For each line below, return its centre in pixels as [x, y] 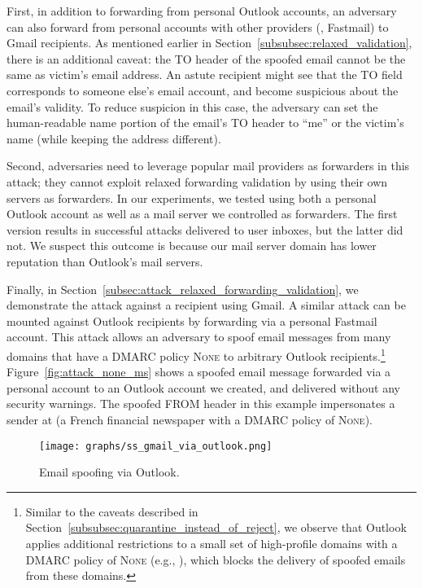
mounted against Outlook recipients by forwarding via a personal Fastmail [192, 320]
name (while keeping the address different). [114, 138]
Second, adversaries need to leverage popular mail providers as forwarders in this [208, 166]
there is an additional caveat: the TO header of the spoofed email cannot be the [206, 58]
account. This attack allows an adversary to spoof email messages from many [199, 337]
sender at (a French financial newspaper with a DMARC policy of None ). [190, 419]
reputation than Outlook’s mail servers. [105, 261]
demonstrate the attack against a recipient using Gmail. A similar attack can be [206, 305]
